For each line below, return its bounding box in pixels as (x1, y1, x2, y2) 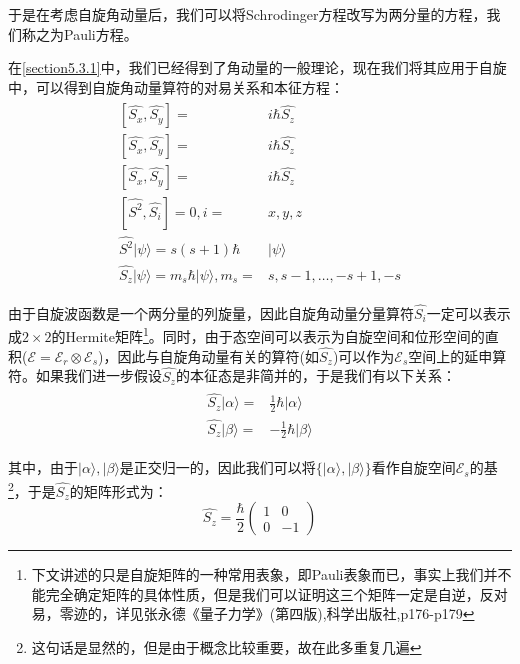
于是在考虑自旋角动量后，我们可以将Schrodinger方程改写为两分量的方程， (8, 4, 487, 24)
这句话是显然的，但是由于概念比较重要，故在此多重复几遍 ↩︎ (31, 637, 422, 658)
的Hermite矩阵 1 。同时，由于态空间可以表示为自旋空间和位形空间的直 (51, 323, 499, 346)
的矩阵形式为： (69, 480, 168, 501)
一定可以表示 (426, 302, 511, 323)
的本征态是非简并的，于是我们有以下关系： (175, 365, 456, 386)
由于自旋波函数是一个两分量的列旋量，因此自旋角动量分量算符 (8, 302, 414, 323)
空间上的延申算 (408, 345, 507, 366)
